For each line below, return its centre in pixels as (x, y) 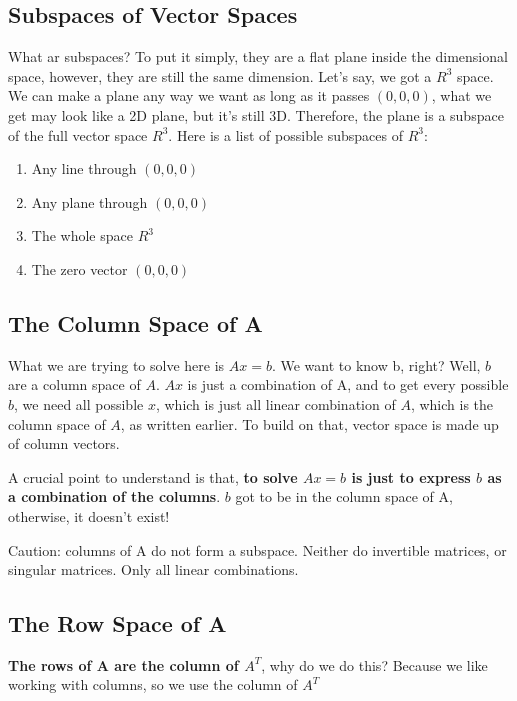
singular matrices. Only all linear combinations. (153, 569)
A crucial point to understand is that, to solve (153, 476)
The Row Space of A (117, 623)
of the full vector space (78, 134)
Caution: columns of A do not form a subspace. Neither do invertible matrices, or (257, 549)
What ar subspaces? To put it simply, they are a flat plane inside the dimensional (258, 56)
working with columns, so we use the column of (153, 684)
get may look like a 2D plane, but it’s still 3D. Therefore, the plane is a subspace (256, 114)
